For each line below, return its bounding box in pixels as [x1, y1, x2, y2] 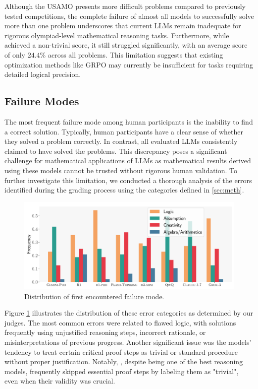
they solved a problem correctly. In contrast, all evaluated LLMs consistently [4, 136, 238, 146]
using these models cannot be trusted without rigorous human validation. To [4, 165, 237, 175]
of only [4, 49, 26, 60]
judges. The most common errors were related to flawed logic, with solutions [4, 317, 236, 327]
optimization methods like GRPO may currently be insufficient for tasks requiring [4, 59, 253, 69]
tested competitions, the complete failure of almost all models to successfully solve [4, 10, 254, 21]
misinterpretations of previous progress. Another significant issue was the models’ [4, 337, 252, 347]
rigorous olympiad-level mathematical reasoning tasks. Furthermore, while [4, 30, 229, 40]
